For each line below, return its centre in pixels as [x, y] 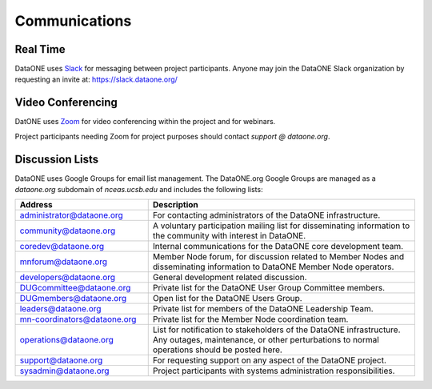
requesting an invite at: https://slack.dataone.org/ [96, 79]
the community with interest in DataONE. [229, 236]
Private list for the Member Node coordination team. [250, 319]
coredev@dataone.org [62, 247]
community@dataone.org [68, 231]
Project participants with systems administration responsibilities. [274, 371]
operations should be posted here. [218, 350]
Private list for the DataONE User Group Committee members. [269, 288]
